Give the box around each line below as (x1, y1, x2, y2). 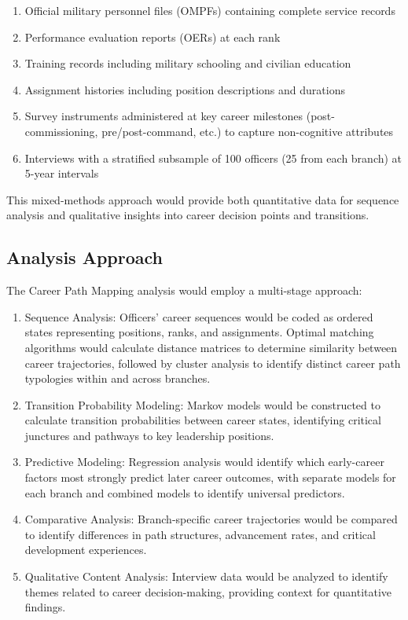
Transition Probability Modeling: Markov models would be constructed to (24, 396, 380, 413)
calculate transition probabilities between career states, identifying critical (24, 412, 381, 428)
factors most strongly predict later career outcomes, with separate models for (24, 469, 396, 486)
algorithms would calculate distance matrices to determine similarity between (24, 339, 398, 355)
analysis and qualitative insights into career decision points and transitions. (6, 207, 369, 223)
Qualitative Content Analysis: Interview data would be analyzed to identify (24, 568, 388, 585)
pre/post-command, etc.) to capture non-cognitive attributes (101, 123, 394, 139)
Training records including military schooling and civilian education (24, 55, 351, 72)
